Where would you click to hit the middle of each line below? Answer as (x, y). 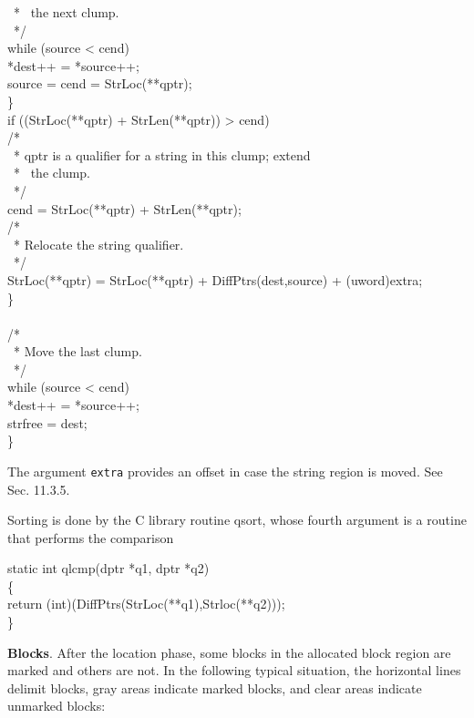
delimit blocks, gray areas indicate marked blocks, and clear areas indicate (215, 687)
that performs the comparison (91, 537)
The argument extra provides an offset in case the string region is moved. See (225, 471)
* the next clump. (66, 12)
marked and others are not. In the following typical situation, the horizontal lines (234, 670)
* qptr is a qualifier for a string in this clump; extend (162, 154)
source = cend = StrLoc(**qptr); (100, 83)
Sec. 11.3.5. (39, 489)
